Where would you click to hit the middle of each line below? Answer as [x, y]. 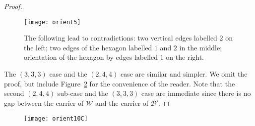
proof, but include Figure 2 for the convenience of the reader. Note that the [120, 83]
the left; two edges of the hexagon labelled [88, 47]
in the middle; [201, 47]
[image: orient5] [52, 22]
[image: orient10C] [56, 119]
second [14, 93]
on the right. [185, 57]
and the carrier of [122, 103]
